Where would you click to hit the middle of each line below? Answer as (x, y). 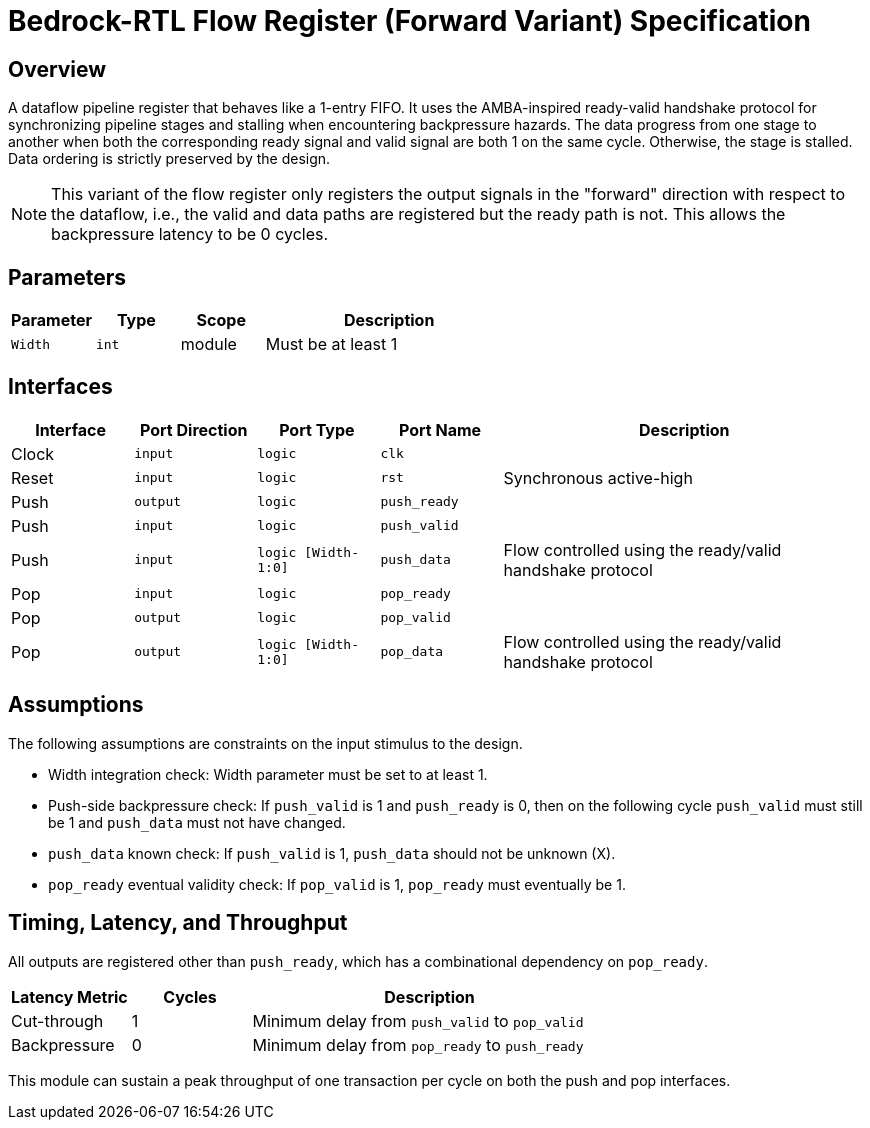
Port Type (317, 429)
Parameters (67, 277)
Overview (57, 69)
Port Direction (193, 429)
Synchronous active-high (598, 477)
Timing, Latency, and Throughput (178, 923)
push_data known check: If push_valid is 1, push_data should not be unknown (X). (332, 853)
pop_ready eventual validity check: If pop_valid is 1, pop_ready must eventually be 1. (337, 884)
